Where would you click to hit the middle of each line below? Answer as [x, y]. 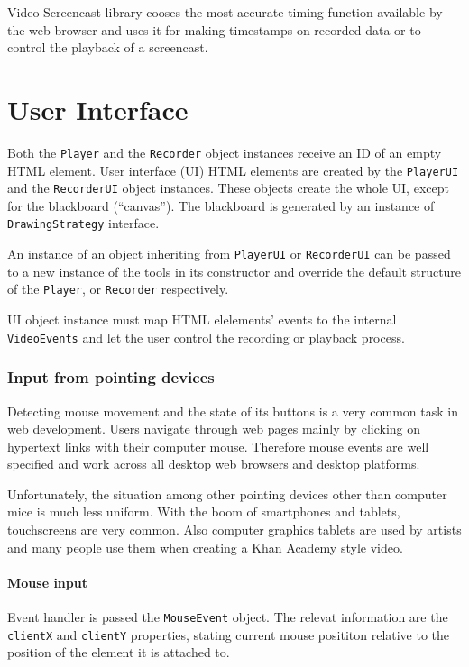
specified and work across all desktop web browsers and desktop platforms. [214, 464]
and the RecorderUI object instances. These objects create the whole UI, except [228, 188]
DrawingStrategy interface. [83, 223]
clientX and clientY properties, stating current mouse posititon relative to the [229, 634]
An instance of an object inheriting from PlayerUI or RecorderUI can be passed [229, 254]
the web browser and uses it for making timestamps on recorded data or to [214, 29]
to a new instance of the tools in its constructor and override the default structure [234, 271]
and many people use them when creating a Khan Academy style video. [205, 547]
